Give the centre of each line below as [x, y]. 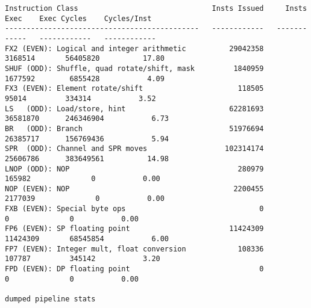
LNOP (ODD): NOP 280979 [134, 169]
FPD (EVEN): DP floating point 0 [134, 269]
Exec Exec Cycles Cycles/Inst [78, 18]
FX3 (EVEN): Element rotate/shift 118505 [134, 89]
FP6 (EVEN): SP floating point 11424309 [134, 229]
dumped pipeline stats [50, 299]
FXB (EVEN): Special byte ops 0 [134, 209]
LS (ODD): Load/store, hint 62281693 [134, 109]
